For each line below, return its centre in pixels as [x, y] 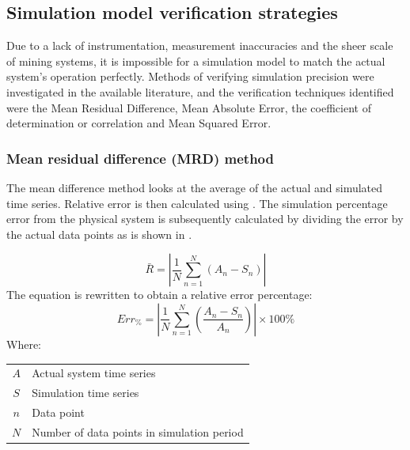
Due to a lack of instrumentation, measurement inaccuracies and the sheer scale [200, 45]
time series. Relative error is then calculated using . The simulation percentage [197, 203]
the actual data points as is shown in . [99, 234]
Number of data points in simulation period [138, 431]
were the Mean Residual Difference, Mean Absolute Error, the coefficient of [189, 107]
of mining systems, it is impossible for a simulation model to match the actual [196, 61]
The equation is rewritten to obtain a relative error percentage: [159, 295]
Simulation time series [85, 393]
